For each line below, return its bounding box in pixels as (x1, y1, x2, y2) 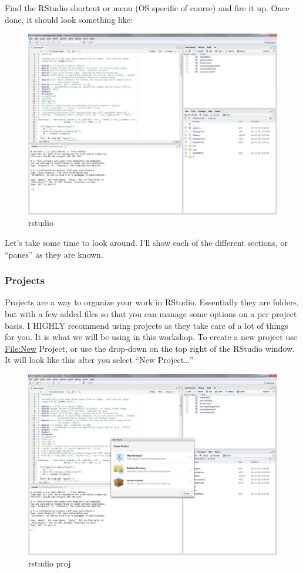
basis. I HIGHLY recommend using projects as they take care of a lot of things (5, 319, 288, 331)
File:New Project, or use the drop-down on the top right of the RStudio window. (5, 342, 295, 354)
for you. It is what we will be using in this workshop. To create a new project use (5, 331, 297, 343)
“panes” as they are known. (5, 248, 103, 260)
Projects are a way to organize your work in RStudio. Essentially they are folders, (5, 296, 299, 308)
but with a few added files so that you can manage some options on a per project (5, 308, 297, 320)
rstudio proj (28, 557, 71, 569)
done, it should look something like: (5, 13, 133, 25)
